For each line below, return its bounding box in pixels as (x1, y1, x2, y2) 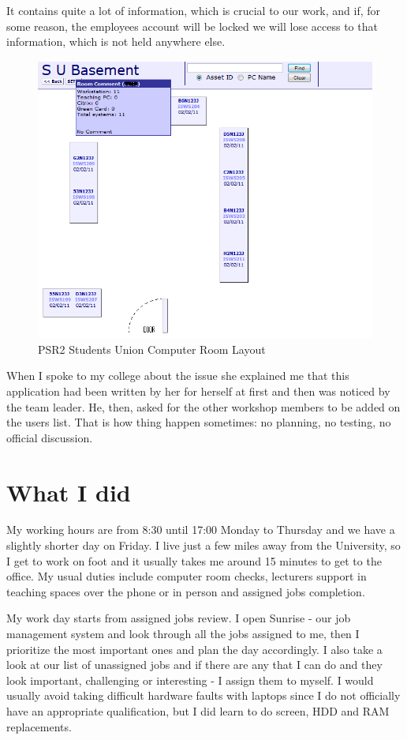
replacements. (6, 718, 72, 734)
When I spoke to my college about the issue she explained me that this (6, 367, 349, 384)
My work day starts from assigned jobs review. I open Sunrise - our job (6, 610, 351, 626)
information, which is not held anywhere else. (6, 33, 226, 50)
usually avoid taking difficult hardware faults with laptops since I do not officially (6, 687, 401, 704)
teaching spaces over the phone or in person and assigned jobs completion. (6, 583, 365, 599)
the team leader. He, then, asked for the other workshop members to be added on (6, 398, 401, 415)
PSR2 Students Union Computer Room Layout (38, 340, 266, 357)
